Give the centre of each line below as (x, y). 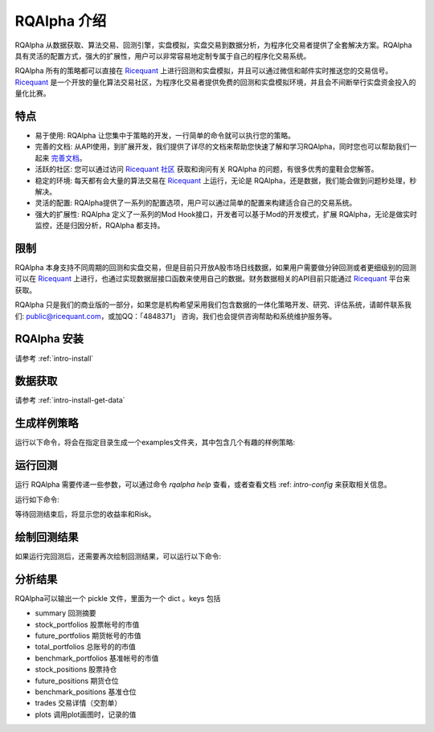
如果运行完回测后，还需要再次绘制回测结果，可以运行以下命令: (118, 556)
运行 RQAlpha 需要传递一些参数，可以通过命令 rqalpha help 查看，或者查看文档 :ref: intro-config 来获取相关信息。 (203, 485)
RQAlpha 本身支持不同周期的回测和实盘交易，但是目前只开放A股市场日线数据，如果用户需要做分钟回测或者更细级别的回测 (216, 268)
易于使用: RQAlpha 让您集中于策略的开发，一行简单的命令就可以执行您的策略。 (165, 136)
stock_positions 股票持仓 (76, 669)
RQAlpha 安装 (49, 339)
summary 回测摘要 (66, 613)
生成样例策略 (47, 423)
